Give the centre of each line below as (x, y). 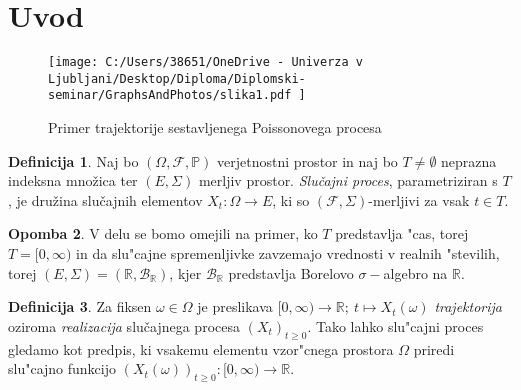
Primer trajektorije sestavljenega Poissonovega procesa (215, 127)
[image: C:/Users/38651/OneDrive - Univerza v (205, 62)
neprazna (469, 160)
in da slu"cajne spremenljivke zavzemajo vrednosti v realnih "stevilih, (288, 253)
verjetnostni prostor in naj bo (307, 160)
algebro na (415, 272)
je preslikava (235, 306)
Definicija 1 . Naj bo (73, 160)
